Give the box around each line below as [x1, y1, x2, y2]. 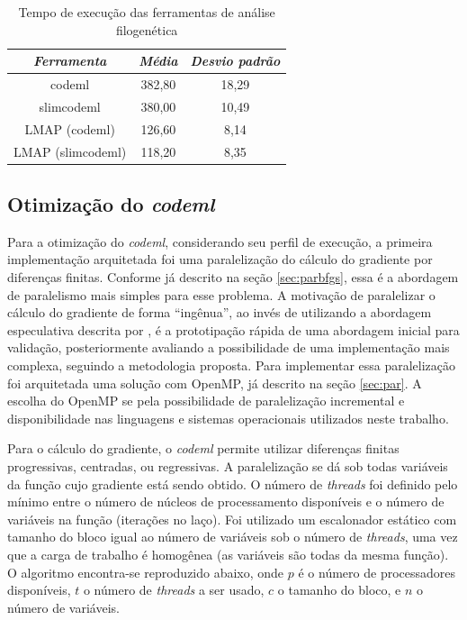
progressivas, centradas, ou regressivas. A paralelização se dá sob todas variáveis [7, 456, 448, 475]
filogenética [115, 20, 178, 39]
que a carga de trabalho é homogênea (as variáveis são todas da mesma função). [7, 544, 449, 563]
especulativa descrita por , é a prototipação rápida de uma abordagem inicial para [7, 320, 460, 339]
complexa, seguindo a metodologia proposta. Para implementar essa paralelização [7, 356, 456, 375]
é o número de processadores [298, 562, 456, 581]
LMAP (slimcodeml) [13, 141, 127, 160]
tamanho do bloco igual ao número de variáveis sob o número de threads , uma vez [7, 527, 458, 546]
